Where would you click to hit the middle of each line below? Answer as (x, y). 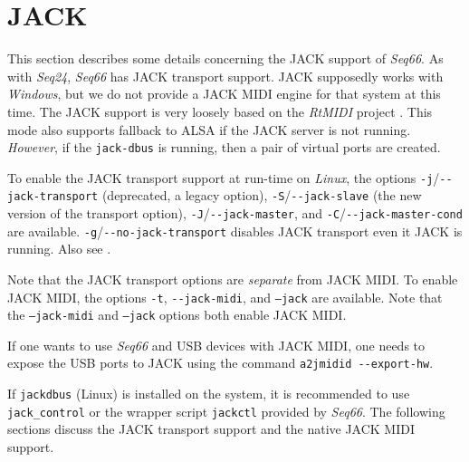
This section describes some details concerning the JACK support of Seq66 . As (225, 58)
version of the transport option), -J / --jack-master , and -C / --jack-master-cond (235, 213)
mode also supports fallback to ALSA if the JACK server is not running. (209, 129)
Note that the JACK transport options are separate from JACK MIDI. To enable (233, 279)
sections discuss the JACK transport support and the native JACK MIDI (211, 429)
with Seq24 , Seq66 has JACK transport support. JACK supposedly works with (225, 76)
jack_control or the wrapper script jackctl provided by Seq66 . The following (226, 411)
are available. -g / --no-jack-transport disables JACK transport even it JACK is (235, 231)
